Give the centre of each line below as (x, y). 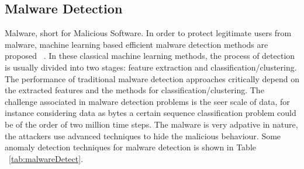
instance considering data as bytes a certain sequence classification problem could (151, 113)
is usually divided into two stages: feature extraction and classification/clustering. (151, 67)
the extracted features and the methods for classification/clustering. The (134, 90)
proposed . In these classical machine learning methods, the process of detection (150, 56)
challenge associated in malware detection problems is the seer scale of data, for (147, 101)
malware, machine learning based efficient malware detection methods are (137, 44)
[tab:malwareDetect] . (46, 158)
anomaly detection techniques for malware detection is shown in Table (131, 147)
